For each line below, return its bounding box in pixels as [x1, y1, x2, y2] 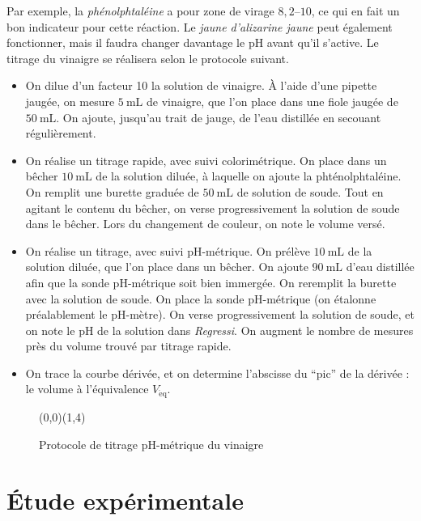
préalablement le [25, 306, 108, 323]
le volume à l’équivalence [25, 380, 149, 397]
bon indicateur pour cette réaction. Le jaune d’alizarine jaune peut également [6, 18, 393, 35]
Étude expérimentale [6, 483, 244, 516]
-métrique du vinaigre [155, 435, 264, 452]
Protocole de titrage [39, 435, 138, 452]
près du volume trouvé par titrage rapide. [25, 337, 232, 354]
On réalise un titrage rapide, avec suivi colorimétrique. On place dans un [25, 151, 387, 168]
